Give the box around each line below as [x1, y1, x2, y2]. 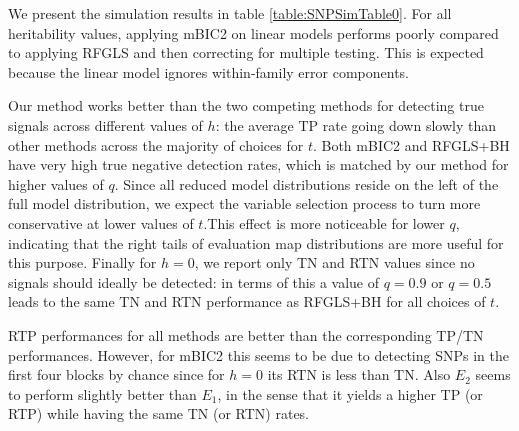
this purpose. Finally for [8, 252, 157, 273]
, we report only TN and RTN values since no [194, 252, 475, 273]
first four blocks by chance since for [8, 364, 225, 385]
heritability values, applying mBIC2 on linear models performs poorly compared [8, 22, 499, 43]
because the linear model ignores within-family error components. [8, 61, 409, 82]
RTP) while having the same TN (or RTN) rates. [8, 403, 310, 424]
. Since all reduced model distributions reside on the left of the [114, 173, 499, 194]
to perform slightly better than [8, 383, 197, 404]
